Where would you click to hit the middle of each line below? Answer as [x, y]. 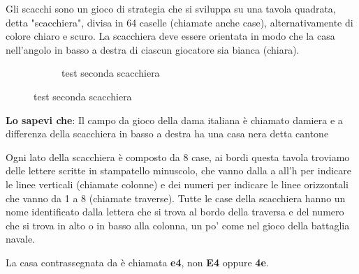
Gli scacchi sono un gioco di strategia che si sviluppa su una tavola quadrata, [171, 8]
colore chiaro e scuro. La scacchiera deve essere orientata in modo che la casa [170, 36]
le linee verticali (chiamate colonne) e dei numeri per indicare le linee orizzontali [177, 184]
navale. [20, 239]
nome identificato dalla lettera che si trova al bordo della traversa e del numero [175, 212]
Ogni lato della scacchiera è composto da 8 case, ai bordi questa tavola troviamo [178, 157]
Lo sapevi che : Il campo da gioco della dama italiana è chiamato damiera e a [174, 120]
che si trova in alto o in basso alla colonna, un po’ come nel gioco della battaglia [178, 225]
